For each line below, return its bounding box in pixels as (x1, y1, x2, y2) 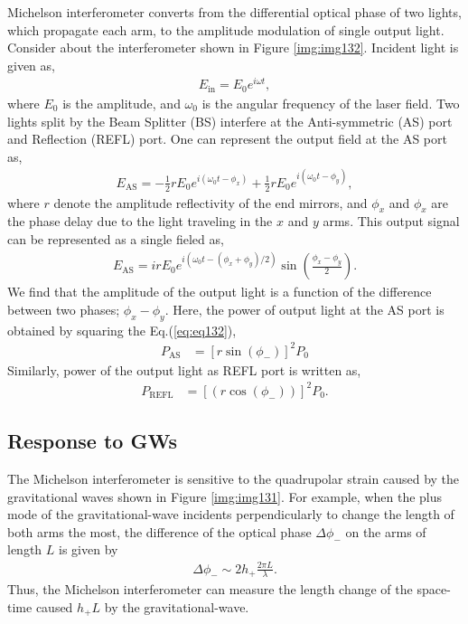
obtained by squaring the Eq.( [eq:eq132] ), (7, 320, 237, 339)
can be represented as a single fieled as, (7, 230, 224, 249)
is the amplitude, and (62, 93, 181, 112)
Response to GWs (7, 427, 177, 455)
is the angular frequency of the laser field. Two (201, 93, 460, 112)
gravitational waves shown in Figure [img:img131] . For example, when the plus (7, 487, 443, 506)
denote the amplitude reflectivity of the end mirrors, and (53, 193, 368, 212)
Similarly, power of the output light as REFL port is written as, (7, 360, 361, 379)
